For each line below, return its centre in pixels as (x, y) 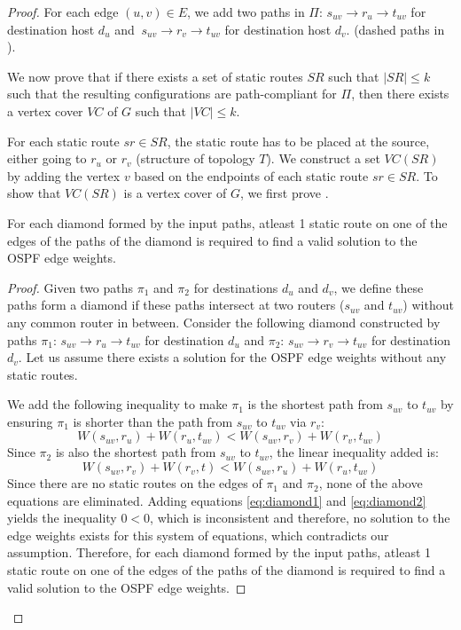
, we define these (379, 287)
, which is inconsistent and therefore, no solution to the (300, 518)
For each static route (63, 141)
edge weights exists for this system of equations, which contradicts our (198, 535)
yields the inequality (62, 518)
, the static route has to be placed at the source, (298, 141)
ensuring (30, 421)
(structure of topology (195, 158)
